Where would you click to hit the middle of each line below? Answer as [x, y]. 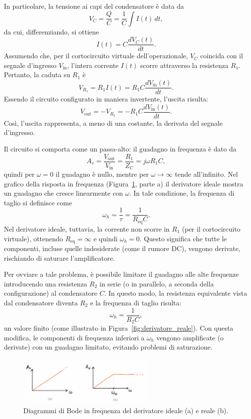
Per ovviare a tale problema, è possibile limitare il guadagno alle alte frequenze [121, 274]
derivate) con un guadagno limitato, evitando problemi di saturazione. [108, 347]
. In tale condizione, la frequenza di [182, 193]
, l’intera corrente [93, 65]
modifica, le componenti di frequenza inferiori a [74, 337]
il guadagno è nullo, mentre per [102, 174]
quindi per [19, 174]
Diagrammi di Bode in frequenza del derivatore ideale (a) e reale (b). [126, 410]
